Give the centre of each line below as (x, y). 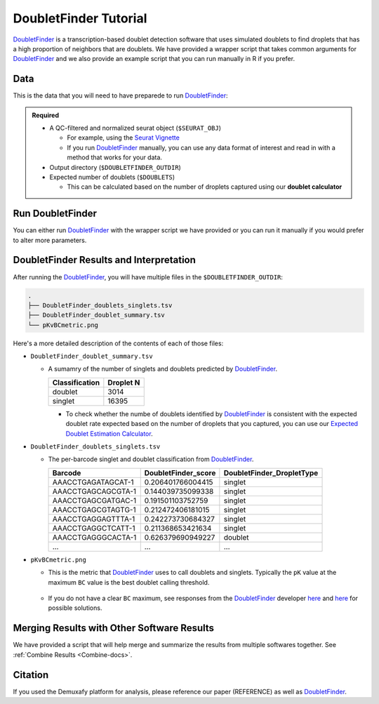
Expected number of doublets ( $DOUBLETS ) (112, 177)
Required (46, 115)
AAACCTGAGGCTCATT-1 (94, 528)
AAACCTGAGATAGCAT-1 (93, 482)
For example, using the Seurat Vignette (124, 138)
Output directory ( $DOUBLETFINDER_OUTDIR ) (115, 167)
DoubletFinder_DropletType (271, 472)
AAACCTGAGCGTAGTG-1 (94, 510)
